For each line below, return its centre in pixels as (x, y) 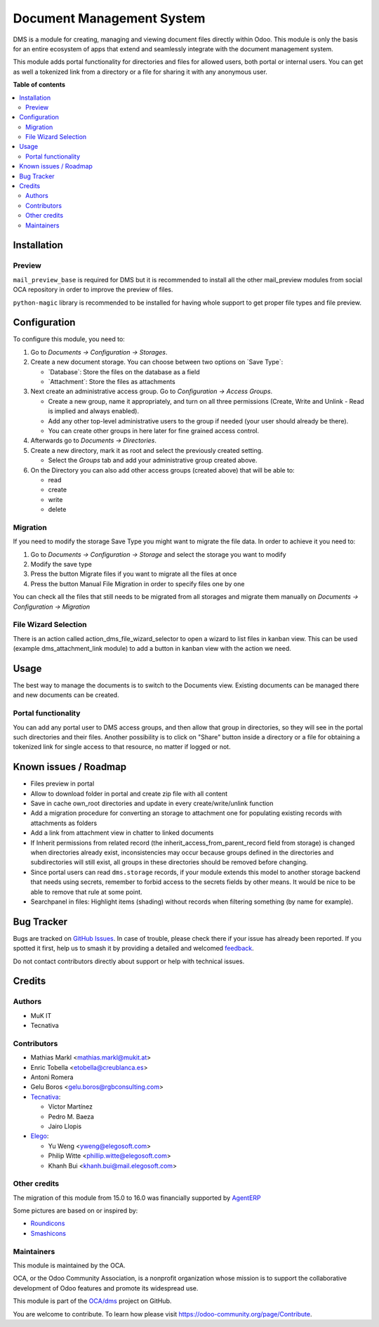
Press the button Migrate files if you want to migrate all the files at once (134, 574)
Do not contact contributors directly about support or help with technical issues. (129, 961)
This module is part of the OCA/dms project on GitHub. (92, 1301)
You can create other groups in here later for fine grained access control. (154, 430)
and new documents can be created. (66, 695)
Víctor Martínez (71, 1107)
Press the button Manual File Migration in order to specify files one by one (138, 583)
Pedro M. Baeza (71, 1116)
